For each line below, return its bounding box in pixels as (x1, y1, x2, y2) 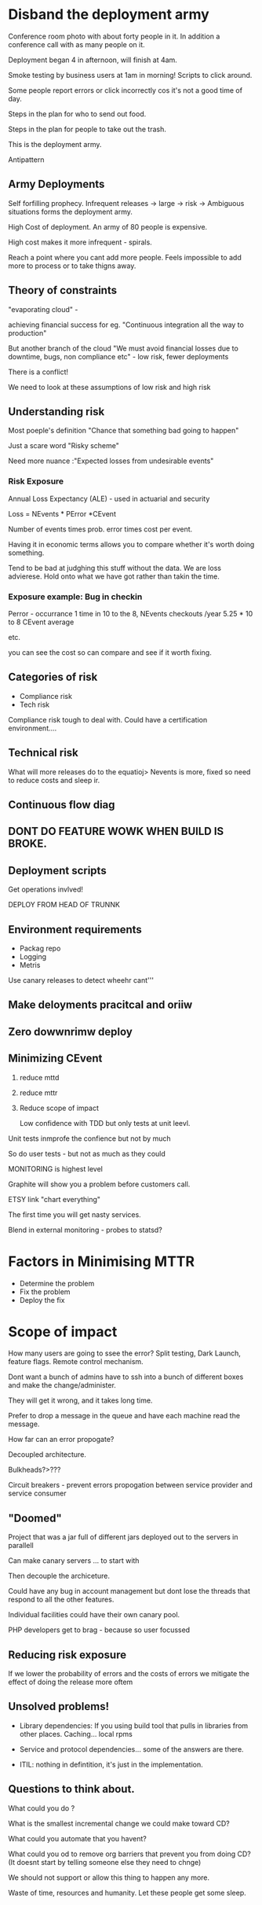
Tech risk (19, 700, 49, 709)
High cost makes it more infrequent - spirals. (8, 237, 153, 247)
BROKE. (8, 837, 47, 851)
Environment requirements (8, 922, 143, 936)
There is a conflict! (8, 367, 69, 377)
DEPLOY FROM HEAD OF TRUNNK (8, 900, 120, 910)
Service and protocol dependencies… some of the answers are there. (19, 1744, 245, 1754)
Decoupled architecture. (8, 1450, 86, 1459)
